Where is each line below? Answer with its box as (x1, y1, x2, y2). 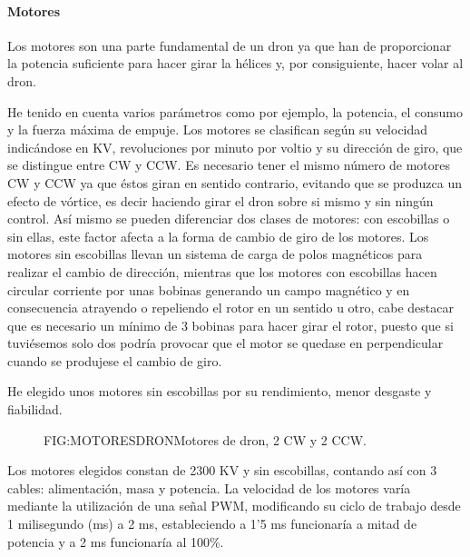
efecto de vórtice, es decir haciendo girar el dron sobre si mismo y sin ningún (7, 191, 434, 210)
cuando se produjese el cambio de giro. (7, 351, 222, 370)
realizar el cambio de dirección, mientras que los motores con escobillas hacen (7, 262, 437, 281)
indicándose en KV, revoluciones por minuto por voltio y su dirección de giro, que (7, 137, 463, 156)
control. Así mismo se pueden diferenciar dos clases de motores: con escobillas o (7, 209, 450, 228)
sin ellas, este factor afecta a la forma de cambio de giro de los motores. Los (7, 226, 429, 245)
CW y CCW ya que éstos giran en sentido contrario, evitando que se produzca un (7, 173, 462, 192)
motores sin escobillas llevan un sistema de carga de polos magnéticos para (7, 244, 423, 264)
